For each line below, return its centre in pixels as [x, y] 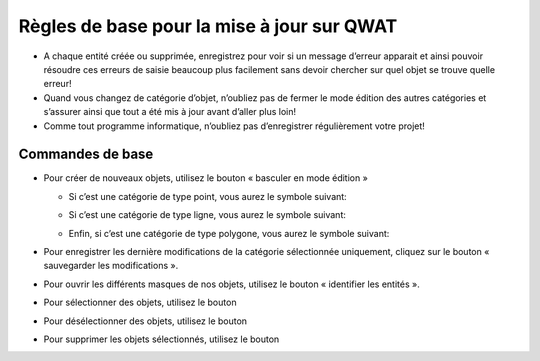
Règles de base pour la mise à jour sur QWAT [208, 26]
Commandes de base [86, 154]
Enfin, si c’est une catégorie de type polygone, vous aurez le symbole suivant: [229, 233]
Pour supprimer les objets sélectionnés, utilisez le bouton [161, 339]
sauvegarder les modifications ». [111, 266]
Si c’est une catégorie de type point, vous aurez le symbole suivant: [207, 196]
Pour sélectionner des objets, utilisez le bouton [140, 302]
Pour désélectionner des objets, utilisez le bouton [145, 321]
